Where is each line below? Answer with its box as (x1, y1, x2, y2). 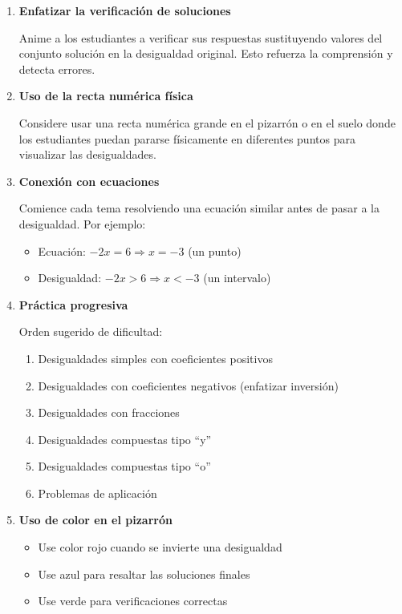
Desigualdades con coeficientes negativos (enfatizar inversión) (38, 377, 339, 394)
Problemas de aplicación (38, 484, 157, 501)
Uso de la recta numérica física (18, 87, 193, 104)
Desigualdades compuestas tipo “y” (38, 430, 212, 447)
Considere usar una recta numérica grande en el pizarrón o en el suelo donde (18, 114, 396, 131)
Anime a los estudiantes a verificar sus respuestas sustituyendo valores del (18, 29, 383, 46)
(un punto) (188, 242, 242, 259)
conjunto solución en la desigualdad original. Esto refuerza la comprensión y (18, 45, 393, 62)
